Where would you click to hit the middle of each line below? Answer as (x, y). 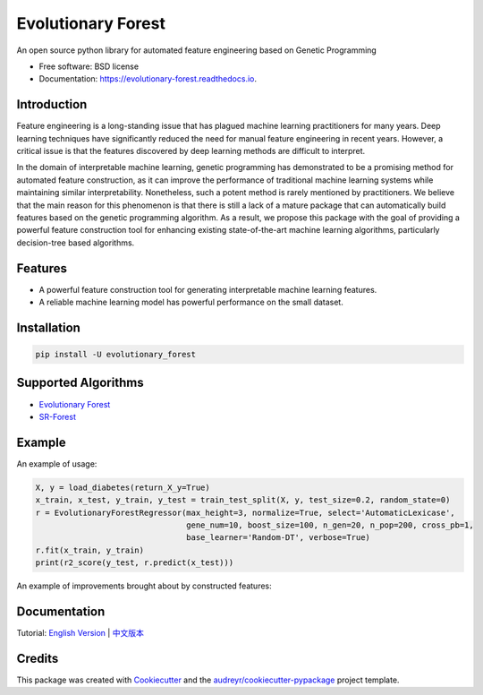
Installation (48, 327)
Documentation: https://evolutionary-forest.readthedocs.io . (148, 79)
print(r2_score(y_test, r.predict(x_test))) (135, 563)
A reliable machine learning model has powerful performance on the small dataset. (191, 302)
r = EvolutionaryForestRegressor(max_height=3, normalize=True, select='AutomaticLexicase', (245, 512)
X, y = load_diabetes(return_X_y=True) (123, 487)
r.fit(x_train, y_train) (90, 550)
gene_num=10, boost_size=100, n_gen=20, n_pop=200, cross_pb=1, (330, 525)
